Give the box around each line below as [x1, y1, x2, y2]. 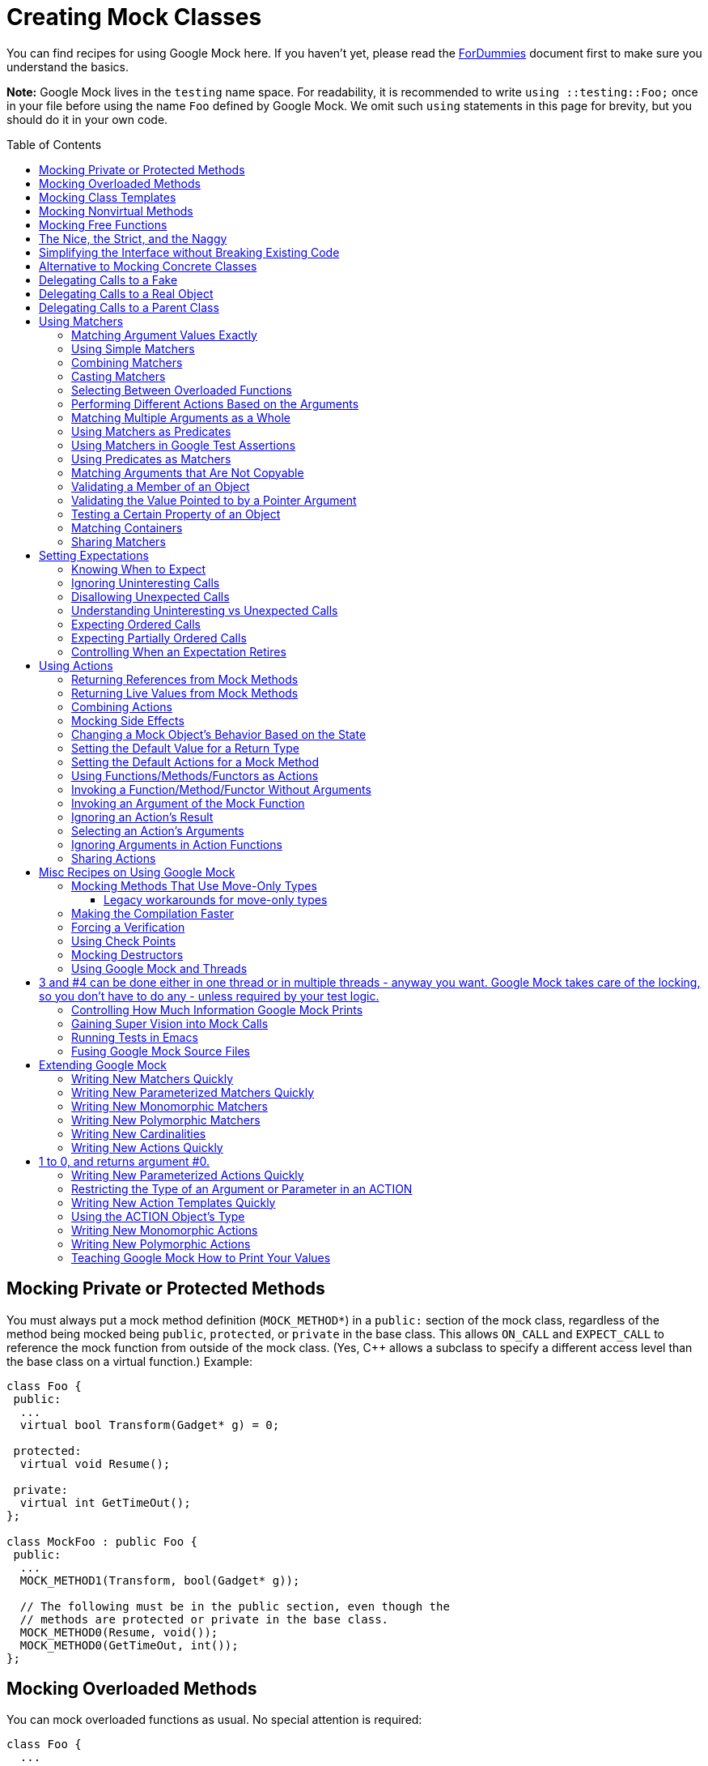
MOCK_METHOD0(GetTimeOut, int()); [19, 1638, 239, 1652]
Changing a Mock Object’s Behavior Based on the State [71, 727, 367, 741]
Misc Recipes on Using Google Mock [39, 864, 235, 879]
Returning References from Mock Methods [71, 672, 299, 686]
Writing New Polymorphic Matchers [71, 1112, 261, 1127]
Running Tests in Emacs [71, 1030, 198, 1044]
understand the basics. [6, 59, 129, 74]
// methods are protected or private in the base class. [19, 1612, 389, 1626]
